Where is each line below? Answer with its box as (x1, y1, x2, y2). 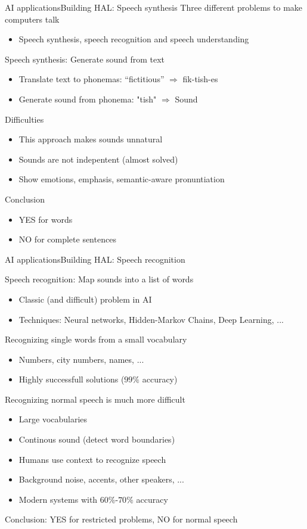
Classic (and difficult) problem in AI (18, 292, 152, 305)
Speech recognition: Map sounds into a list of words (5, 273, 194, 285)
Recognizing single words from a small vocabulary (5, 333, 187, 346)
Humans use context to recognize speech (18, 453, 166, 465)
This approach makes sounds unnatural (18, 133, 163, 145)
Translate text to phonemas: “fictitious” (18, 73, 165, 85)
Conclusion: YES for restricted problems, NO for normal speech (5, 513, 238, 525)
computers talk (5, 13, 60, 25)
